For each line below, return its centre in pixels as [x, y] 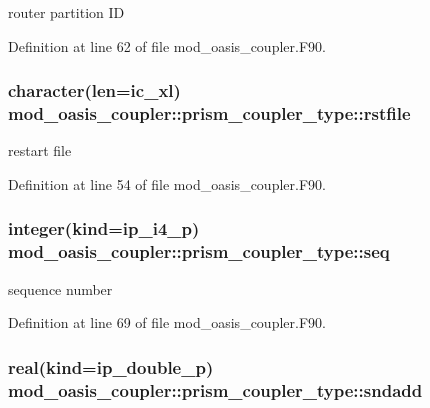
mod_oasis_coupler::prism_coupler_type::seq [199, 251]
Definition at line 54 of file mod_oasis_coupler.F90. [167, 183]
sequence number [60, 288]
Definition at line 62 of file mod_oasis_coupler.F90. [167, 45]
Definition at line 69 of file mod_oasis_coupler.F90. [167, 322]
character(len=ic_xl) [94, 90]
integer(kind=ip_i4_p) [104, 228]
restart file [40, 150]
